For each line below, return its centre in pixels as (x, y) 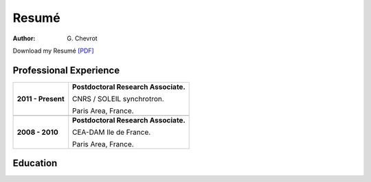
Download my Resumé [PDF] (53, 51)
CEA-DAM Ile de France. (112, 132)
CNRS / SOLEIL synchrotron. (118, 99)
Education (35, 163)
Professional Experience (66, 70)
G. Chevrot (82, 38)
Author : (24, 38)
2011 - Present (41, 99)
